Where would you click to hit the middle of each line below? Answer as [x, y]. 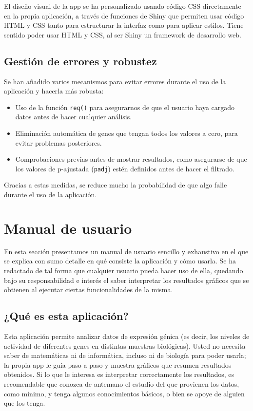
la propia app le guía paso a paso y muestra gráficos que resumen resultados [118, 364]
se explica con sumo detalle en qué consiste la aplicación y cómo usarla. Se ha [120, 261]
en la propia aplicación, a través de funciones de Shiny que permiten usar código [124, 15]
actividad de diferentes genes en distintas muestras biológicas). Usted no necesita [125, 346]
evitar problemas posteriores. [58, 142]
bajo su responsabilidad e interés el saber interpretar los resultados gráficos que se [126, 280]
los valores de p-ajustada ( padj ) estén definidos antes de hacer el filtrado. [125, 168]
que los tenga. [25, 403]
